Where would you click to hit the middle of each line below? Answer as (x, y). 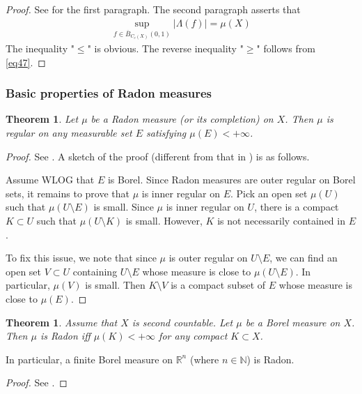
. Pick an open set (269, 193)
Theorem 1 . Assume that (62, 322)
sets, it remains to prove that (68, 193)
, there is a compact (297, 207)
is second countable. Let (182, 322)
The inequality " (40, 48)
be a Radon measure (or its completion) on (182, 119)
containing (95, 271)
